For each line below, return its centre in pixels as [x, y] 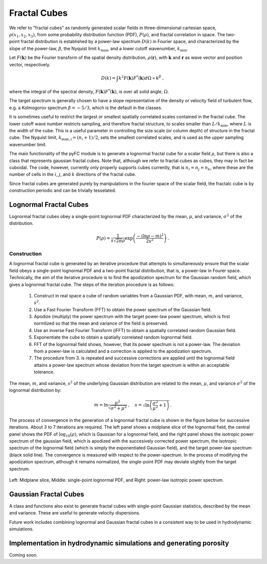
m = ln [101, 405]
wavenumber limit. [28, 144]
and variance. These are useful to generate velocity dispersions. [75, 513]
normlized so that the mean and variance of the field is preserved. [101, 323]
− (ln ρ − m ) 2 [150, 236]
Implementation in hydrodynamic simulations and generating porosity [119, 543]
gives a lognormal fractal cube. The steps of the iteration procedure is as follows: [92, 284]
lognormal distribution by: [35, 390]
